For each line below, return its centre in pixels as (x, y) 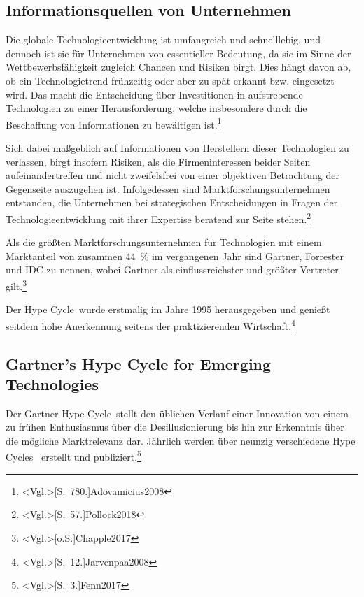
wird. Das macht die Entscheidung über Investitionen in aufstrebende (154, 94)
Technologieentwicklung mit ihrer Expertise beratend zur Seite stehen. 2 (159, 217)
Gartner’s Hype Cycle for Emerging (139, 363)
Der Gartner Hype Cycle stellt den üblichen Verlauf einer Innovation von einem (177, 413)
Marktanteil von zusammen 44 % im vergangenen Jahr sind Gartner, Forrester (175, 256)
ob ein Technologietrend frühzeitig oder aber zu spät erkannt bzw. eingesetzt (170, 80)
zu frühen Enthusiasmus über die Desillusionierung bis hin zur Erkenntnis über (175, 427)
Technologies (52, 383)
